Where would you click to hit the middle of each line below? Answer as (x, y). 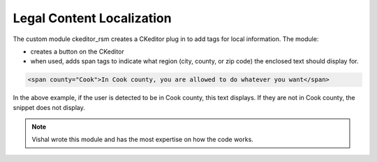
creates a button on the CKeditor (77, 51)
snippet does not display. (49, 107)
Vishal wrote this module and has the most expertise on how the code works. (143, 140)
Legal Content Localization (92, 18)
